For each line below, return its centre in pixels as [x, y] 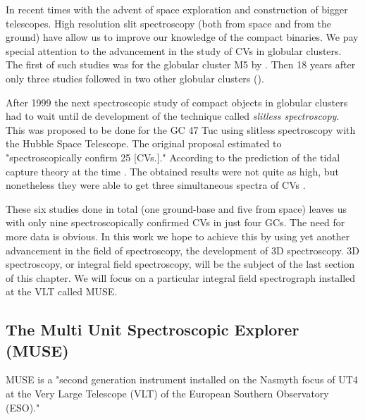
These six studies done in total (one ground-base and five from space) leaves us [177, 208]
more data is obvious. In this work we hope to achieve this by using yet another [178, 236]
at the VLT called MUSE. [62, 291]
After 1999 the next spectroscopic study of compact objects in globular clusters [177, 102]
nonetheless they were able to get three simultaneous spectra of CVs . [156, 185]
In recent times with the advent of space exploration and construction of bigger [177, 9]
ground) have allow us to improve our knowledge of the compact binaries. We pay [182, 37]
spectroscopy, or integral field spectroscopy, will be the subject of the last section [180, 264]
